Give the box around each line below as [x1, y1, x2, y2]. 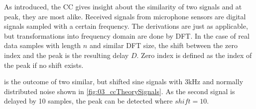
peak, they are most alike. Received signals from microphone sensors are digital [4, 11, 246, 21]
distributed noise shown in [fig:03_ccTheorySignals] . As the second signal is [4, 86, 235, 96]
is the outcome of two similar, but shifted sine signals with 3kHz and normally [4, 76, 244, 87]
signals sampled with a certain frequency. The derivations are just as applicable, [4, 21, 248, 31]
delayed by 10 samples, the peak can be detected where [4, 96, 173, 106]
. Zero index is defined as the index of [136, 50, 252, 60]
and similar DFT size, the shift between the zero [89, 40, 238, 51]
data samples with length [4, 40, 81, 51]
